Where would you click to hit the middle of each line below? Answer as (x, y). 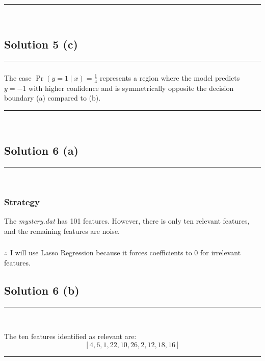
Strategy (22, 202)
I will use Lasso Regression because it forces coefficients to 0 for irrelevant (125, 252)
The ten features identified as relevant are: (70, 336)
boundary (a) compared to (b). (52, 98)
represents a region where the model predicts (170, 77)
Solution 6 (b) (42, 290)
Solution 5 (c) (41, 44)
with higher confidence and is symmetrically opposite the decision (131, 88)
